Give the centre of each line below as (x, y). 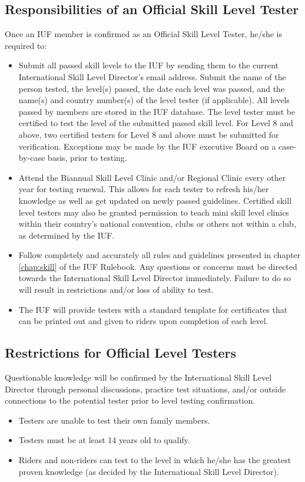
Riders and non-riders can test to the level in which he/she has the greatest (155, 460)
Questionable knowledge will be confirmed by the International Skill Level (138, 377)
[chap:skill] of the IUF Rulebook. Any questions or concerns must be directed (158, 266)
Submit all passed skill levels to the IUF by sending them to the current (149, 65)
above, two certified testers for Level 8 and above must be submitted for (149, 134)
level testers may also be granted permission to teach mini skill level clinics (154, 212)
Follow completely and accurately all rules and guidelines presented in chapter (160, 255)
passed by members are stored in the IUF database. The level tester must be (157, 111)
